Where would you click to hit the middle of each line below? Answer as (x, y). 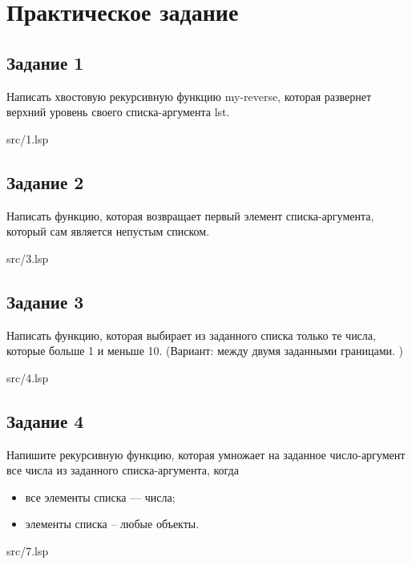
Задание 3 (45, 301)
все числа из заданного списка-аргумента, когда (123, 470)
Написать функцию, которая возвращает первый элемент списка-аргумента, (190, 215)
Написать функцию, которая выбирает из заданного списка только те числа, (191, 335)
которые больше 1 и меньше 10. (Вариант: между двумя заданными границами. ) (205, 351)
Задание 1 (45, 62)
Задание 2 (45, 182)
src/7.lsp (28, 550)
